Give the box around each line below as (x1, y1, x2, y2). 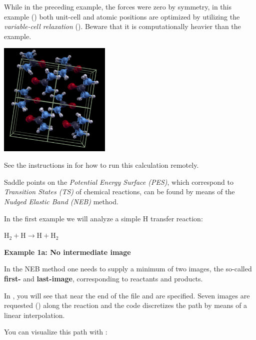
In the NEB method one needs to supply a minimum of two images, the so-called (4, 263, 252, 274)
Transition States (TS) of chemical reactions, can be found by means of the (4, 186, 235, 197)
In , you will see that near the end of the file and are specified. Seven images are (4, 290, 250, 300)
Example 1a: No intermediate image (4, 246, 131, 257)
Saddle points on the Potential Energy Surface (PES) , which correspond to (4, 176, 233, 187)
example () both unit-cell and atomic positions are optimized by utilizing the (4, 11, 240, 22)
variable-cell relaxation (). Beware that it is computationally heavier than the (4, 21, 241, 32)
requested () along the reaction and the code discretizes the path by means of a (4, 300, 247, 310)
